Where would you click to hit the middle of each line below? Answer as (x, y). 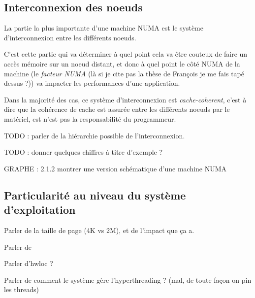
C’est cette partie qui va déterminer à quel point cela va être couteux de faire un (126, 54)
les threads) (21, 289)
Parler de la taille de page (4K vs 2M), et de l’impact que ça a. (99, 230)
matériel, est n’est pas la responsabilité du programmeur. (90, 118)
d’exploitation (40, 210)
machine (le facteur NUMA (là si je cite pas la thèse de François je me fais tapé (124, 73)
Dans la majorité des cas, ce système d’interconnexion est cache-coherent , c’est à (125, 99)
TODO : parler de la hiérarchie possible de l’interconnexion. (95, 135)
